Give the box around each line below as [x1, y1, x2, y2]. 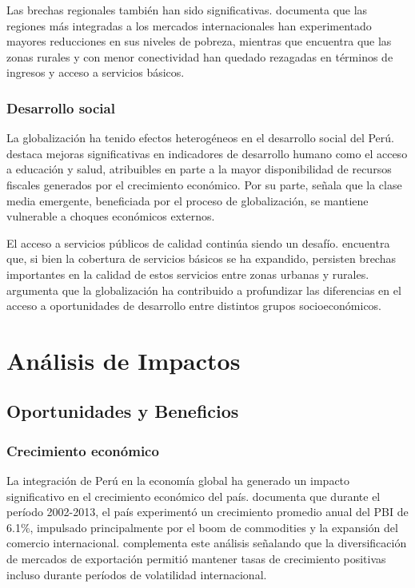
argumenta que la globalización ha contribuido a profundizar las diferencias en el [6, 281, 401, 298]
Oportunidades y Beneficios [6, 399, 239, 423]
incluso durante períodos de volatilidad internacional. [6, 566, 267, 582]
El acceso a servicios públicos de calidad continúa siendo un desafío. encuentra [6, 234, 390, 251]
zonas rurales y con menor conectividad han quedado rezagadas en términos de [6, 48, 393, 65]
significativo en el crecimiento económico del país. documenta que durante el [6, 487, 381, 504]
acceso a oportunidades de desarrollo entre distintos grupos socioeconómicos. [6, 297, 382, 314]
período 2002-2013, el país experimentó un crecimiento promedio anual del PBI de [6, 503, 409, 520]
